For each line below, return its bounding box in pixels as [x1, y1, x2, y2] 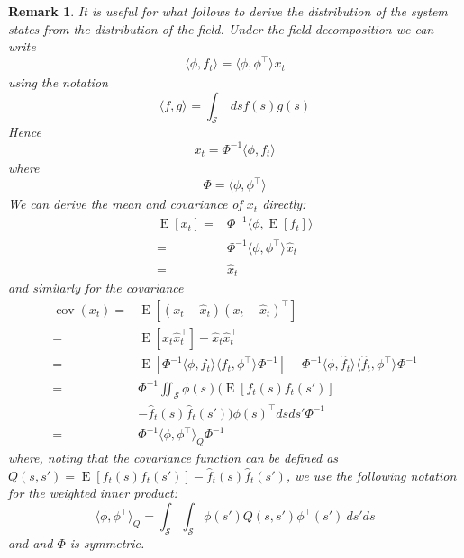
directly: [262, 194, 306, 213]
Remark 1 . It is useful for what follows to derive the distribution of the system [8, 2, 448, 20]
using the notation [8, 73, 108, 92]
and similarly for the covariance [8, 278, 184, 297]
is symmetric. [69, 533, 145, 552]
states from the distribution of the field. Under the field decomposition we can [8, 19, 434, 38]
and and [8, 533, 53, 552]
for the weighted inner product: [8, 483, 178, 502]
